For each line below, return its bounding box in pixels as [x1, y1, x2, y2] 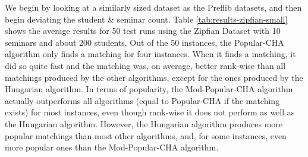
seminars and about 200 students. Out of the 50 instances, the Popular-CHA [5, 36, 284, 48]
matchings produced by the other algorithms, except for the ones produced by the [5, 71, 303, 83]
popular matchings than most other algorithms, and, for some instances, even [5, 129, 287, 142]
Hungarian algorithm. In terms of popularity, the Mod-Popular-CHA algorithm [5, 83, 293, 95]
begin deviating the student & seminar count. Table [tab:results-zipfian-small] [5, 12, 288, 25]
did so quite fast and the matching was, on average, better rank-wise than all [5, 59, 286, 71]
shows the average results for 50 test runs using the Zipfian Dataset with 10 [5, 24, 281, 37]
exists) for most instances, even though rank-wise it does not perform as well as [5, 106, 295, 118]
